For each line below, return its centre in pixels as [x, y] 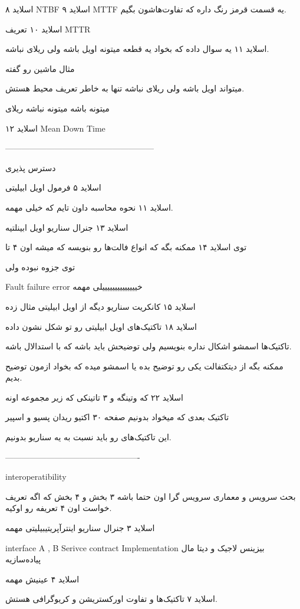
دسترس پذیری [31, 167]
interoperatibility [36, 477]
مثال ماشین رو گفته [40, 68]
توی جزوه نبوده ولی [40, 266]
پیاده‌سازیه [23, 559]
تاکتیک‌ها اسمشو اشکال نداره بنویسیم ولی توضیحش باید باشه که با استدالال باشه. [149, 346]
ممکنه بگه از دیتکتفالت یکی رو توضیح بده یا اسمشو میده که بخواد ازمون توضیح [144, 366]
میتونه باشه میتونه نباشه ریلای [57, 108]
